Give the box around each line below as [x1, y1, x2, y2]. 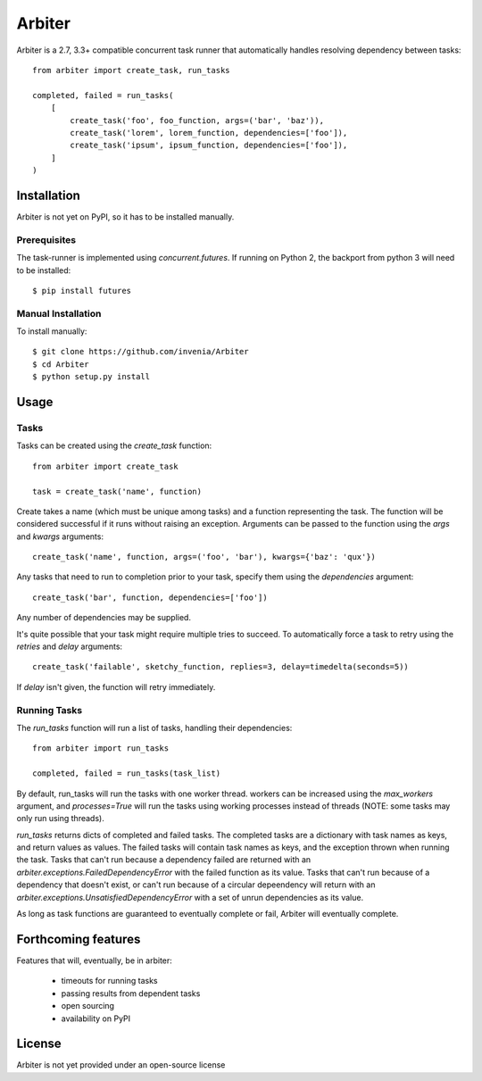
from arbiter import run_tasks [32, 744, 170, 753]
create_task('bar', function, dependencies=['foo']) [32, 592, 268, 603]
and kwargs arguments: [16, 531, 104, 542]
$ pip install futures [32, 286, 132, 295]
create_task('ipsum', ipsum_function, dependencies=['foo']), [70, 140, 348, 151]
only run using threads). [16, 813, 104, 824]
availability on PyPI [61, 1013, 131, 1024]
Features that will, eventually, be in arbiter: [16, 955, 173, 966]
